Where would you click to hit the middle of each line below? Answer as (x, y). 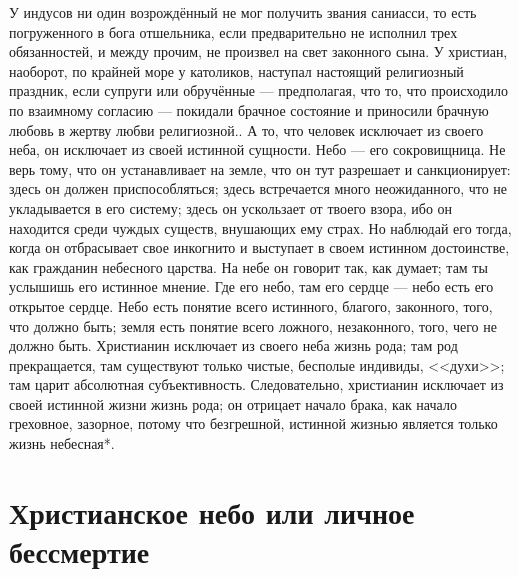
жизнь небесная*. (62, 443)
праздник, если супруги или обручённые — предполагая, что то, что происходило (258, 90)
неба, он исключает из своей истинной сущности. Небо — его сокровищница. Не (257, 149)
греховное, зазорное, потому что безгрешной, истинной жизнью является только (253, 423)
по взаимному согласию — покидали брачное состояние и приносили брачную (249, 109)
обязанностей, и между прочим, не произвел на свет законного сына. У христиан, (258, 51)
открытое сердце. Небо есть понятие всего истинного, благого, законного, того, (251, 305)
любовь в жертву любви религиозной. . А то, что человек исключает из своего (246, 129)
